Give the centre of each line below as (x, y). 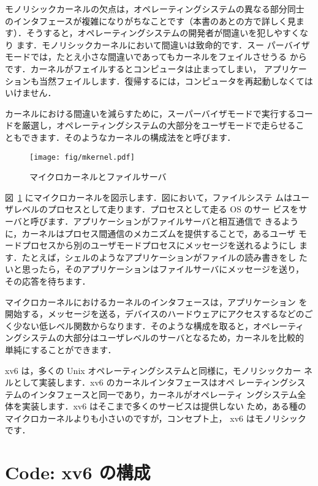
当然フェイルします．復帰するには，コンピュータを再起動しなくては (176, 80)
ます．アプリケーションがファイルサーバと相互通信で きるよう (173, 221)
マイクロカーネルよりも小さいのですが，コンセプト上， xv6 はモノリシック (156, 418)
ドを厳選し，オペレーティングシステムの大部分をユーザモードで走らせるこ (155, 125)
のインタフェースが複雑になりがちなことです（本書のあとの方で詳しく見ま (155, 21)
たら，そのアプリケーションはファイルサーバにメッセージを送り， (171, 269)
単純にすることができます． (61, 349)
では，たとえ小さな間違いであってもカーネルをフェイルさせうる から (168, 57)
